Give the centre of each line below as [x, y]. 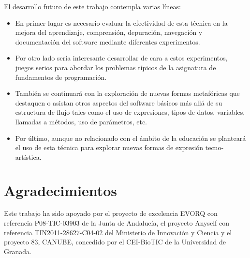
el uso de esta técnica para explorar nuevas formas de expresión [109, 147]
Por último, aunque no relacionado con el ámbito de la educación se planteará [131, 138]
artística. [28, 157]
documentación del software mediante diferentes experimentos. [108, 41]
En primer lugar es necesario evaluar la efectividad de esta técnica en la [121, 23]
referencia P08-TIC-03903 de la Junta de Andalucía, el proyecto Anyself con [117, 223]
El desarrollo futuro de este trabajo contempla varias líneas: [92, 6]
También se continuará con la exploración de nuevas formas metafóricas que [127, 93]
